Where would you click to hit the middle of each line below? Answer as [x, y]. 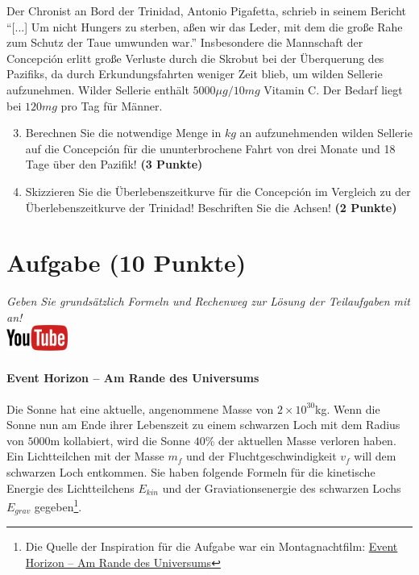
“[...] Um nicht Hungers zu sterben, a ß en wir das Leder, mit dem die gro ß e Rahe [205, 26]
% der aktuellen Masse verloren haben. [301, 440]
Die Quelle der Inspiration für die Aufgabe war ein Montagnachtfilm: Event [212, 546]
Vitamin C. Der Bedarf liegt [333, 89]
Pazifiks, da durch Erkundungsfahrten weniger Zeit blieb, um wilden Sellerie [195, 74]
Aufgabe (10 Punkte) [127, 262]
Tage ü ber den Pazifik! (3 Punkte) [114, 164]
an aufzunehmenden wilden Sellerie [326, 133]
